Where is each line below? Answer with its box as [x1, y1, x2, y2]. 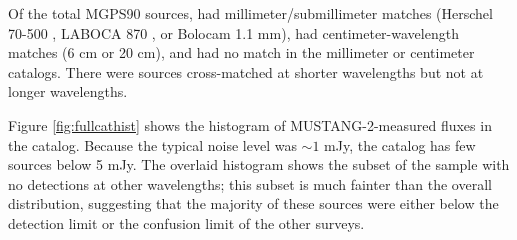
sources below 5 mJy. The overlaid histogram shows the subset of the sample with [8, 154, 510, 175]
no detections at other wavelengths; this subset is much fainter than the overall [8, 173, 492, 194]
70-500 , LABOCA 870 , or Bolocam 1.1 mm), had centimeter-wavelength [8, 22, 459, 43]
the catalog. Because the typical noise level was [8, 134, 297, 155]
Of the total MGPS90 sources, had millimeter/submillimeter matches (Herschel [8, 3, 493, 23]
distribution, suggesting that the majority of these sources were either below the [8, 193, 499, 214]
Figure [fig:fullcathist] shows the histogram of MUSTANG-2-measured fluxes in [8, 114, 492, 135]
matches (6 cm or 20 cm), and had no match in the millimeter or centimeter [8, 42, 475, 63]
